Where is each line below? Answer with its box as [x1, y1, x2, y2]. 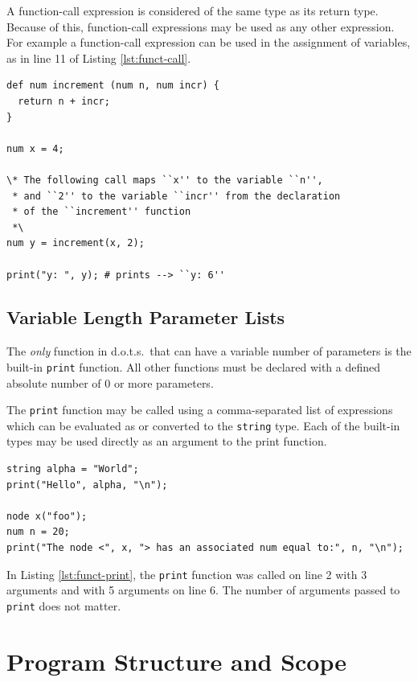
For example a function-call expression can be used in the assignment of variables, [6, 34, 411, 51]
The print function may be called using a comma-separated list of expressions [6, 401, 393, 418]
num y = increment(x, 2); [6, 237, 145, 249]
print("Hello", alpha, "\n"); [6, 479, 168, 491]
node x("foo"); [6, 510, 88, 522]
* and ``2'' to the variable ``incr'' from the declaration [12, 190, 341, 202]
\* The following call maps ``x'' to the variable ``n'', [6, 174, 323, 186]
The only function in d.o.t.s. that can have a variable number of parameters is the [6, 343, 412, 359]
